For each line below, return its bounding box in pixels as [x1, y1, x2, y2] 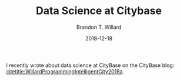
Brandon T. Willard [76, 23, 122, 31]
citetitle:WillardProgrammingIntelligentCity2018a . [6, 67, 125, 75]
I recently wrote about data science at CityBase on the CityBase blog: [6, 62, 175, 69]
